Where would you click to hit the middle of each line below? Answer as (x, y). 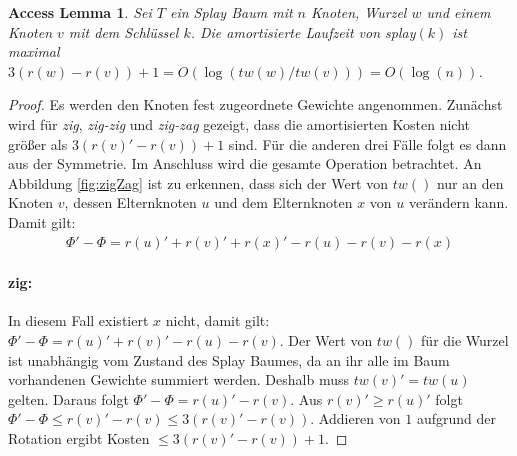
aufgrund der (456, 418)
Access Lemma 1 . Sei (80, 12)
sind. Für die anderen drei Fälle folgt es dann (367, 143)
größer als (38, 143)
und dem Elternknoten (283, 202)
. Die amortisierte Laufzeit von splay (303, 31)
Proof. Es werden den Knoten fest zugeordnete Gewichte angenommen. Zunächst (255, 104)
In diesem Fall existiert (78, 320)
